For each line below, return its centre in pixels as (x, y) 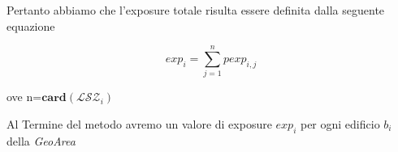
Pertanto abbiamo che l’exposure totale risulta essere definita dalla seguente (196, 10)
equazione (31, 25)
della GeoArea (41, 140)
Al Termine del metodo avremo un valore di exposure (139, 123)
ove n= (24, 97)
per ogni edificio (340, 123)
